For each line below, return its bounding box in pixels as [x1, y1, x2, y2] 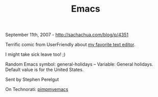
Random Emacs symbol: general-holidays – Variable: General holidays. [5, 61, 153, 68]
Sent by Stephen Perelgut [5, 77, 59, 83]
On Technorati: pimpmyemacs [5, 86, 69, 92]
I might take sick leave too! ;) [5, 51, 66, 57]
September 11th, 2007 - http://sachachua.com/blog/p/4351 [5, 31, 129, 38]
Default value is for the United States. [5, 67, 84, 73]
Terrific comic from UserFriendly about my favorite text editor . [5, 42, 136, 48]
